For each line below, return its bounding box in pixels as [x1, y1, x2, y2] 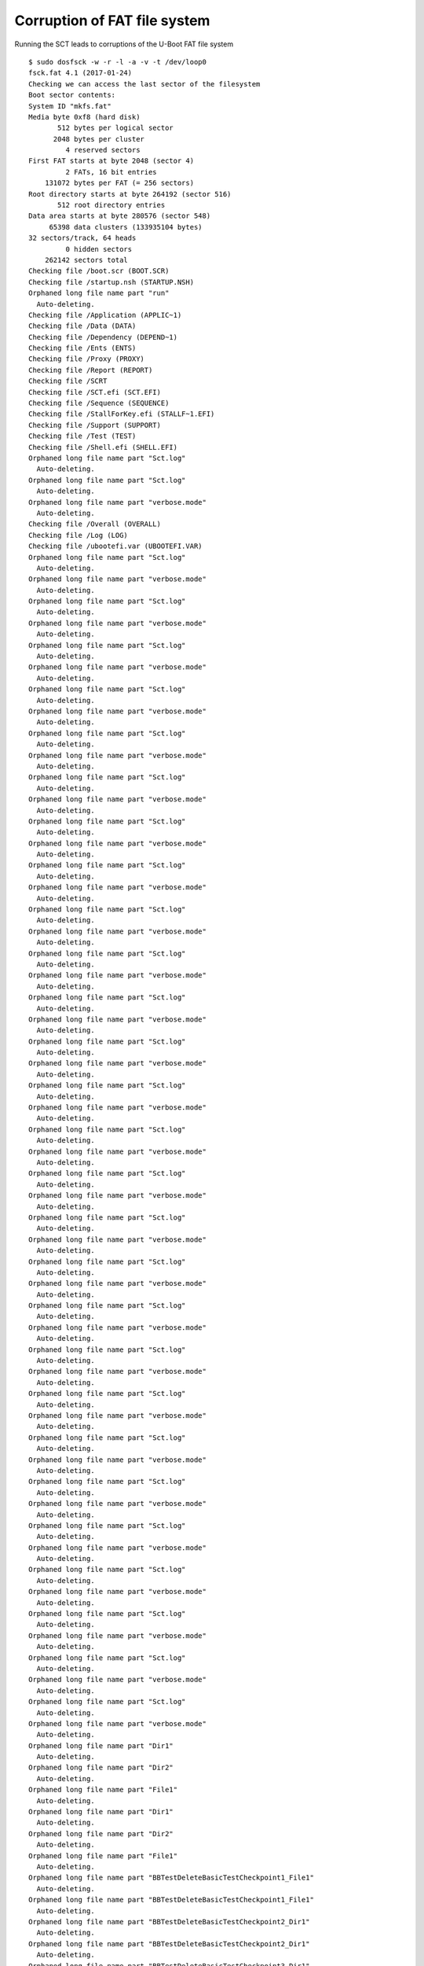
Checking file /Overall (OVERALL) [28, 520, 161, 528]
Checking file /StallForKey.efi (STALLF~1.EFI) [28, 410, 215, 418]
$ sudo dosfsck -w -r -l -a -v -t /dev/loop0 [28, 57, 207, 66]
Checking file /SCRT [28, 377, 108, 385]
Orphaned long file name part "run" [28, 289, 170, 298]
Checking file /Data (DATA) [28, 322, 137, 330]
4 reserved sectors [65, 145, 141, 155]
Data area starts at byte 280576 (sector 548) [28, 212, 211, 220]
